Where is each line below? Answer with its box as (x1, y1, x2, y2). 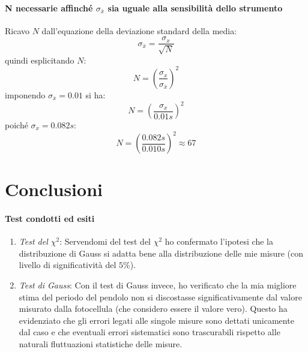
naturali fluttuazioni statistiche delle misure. (19, 338, 183, 350)
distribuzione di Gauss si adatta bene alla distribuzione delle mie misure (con (19, 246, 303, 259)
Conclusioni (5, 177, 103, 201)
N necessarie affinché (5, 1, 93, 14)
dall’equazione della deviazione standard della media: (41, 24, 237, 37)
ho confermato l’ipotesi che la (165, 235, 273, 248)
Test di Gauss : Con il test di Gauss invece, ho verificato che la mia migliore (19, 279, 297, 291)
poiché (5, 119, 28, 131)
